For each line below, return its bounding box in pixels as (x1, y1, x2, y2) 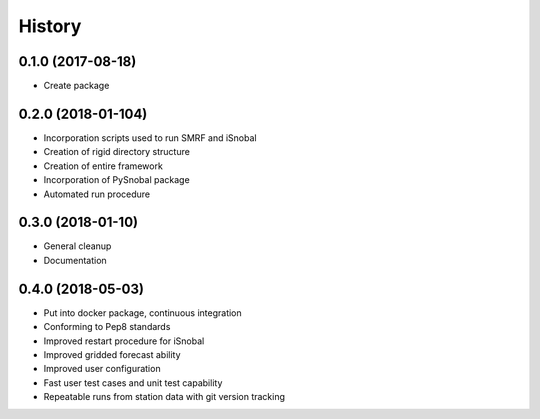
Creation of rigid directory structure (43, 146, 190, 158)
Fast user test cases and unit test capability (43, 376, 223, 389)
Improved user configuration (43, 363, 161, 375)
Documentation (43, 254, 107, 266)
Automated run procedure (43, 188, 150, 200)
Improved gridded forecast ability (43, 348, 181, 360)
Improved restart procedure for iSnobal (43, 335, 205, 347)
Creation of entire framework (43, 160, 164, 172)
